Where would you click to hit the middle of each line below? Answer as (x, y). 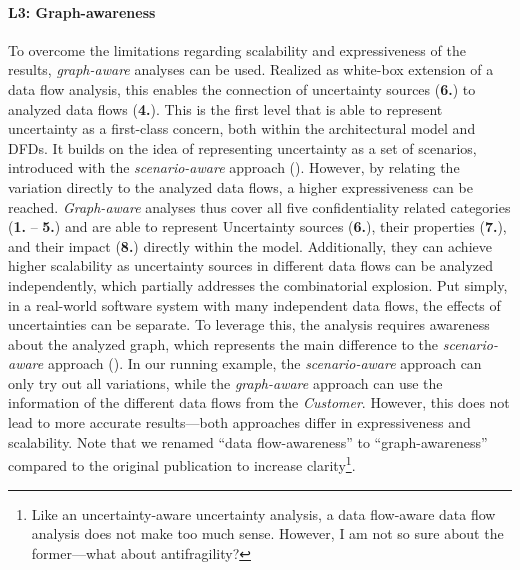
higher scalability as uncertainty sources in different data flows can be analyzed (251, 265)
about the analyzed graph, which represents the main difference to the (223, 343)
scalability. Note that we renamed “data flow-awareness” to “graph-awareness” (248, 441)
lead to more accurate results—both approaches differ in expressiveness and (239, 422)
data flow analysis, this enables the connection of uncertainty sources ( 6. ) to (242, 88)
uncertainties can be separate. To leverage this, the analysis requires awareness (249, 324)
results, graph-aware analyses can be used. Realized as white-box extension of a (251, 69)
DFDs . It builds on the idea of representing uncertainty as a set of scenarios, (242, 147)
